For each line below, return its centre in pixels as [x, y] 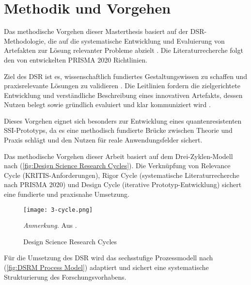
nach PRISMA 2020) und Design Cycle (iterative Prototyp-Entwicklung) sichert [123, 184]
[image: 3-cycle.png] [58, 210]
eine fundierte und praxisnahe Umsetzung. [67, 194]
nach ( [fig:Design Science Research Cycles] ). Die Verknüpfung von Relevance [117, 166]
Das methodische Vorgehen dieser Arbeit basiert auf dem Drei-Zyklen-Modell [118, 156]
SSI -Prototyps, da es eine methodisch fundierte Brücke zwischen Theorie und [118, 130]
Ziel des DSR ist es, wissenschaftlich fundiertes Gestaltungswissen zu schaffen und [125, 76]
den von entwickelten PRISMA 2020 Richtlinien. [76, 59]
